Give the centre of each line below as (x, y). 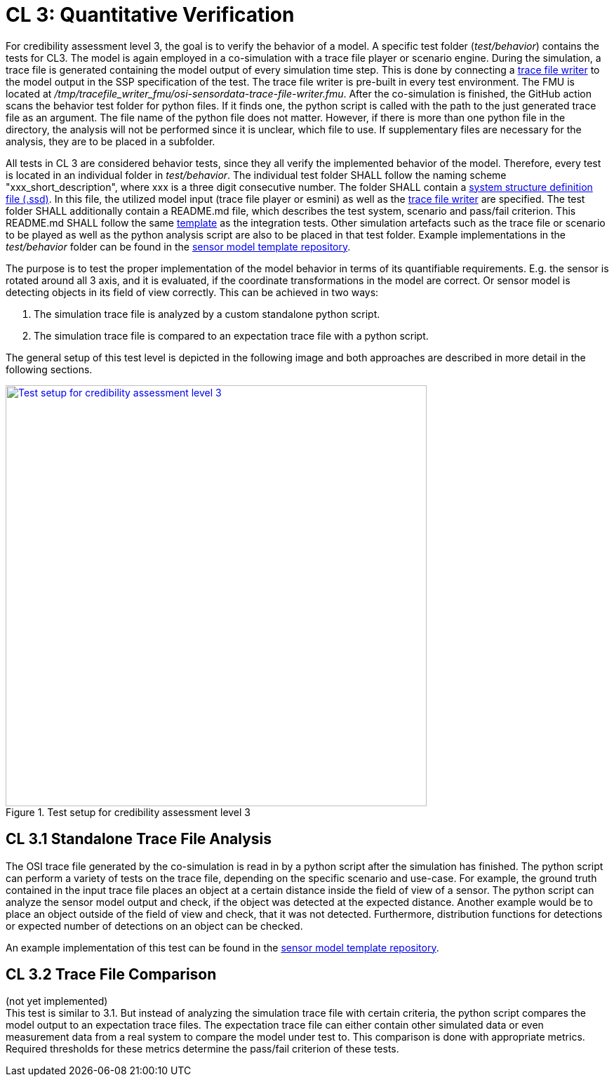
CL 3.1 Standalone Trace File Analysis (139, 839)
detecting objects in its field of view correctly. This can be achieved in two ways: (192, 292)
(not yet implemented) (57, 1001)
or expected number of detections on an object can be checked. (154, 926)
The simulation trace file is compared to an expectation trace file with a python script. (231, 335)
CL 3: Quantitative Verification (150, 15)
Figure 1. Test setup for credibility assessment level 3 (128, 812)
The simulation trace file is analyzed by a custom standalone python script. (207, 314)
